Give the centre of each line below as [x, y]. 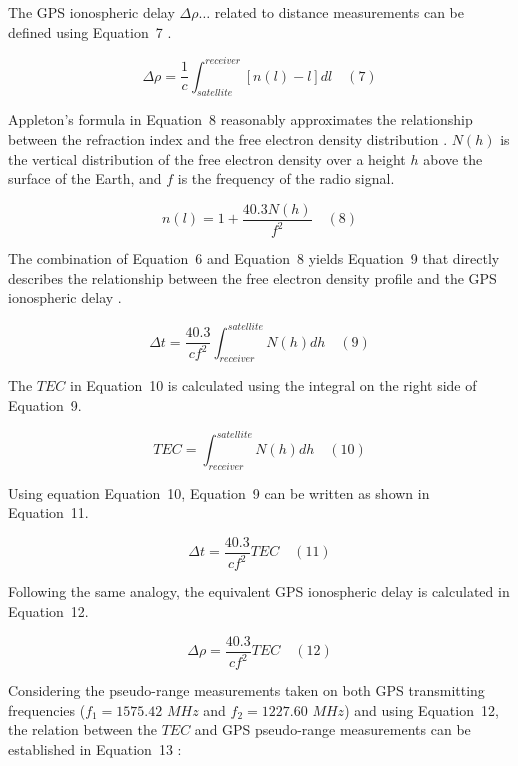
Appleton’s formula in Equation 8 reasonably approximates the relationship [240, 119]
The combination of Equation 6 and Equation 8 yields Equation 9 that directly [254, 258]
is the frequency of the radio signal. [286, 178]
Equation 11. [48, 512]
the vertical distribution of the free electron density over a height [207, 158]
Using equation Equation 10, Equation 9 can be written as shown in [219, 492]
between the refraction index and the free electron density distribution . [228, 139]
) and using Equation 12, [421, 709]
